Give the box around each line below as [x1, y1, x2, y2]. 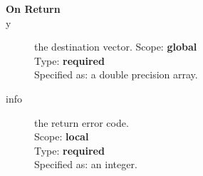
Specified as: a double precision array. [34, 67, 198, 82]
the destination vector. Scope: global [34, 39, 197, 54]
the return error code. [34, 115, 129, 130]
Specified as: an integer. [34, 157, 137, 172]
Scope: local [34, 129, 89, 144]
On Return [6, 1, 61, 16]
